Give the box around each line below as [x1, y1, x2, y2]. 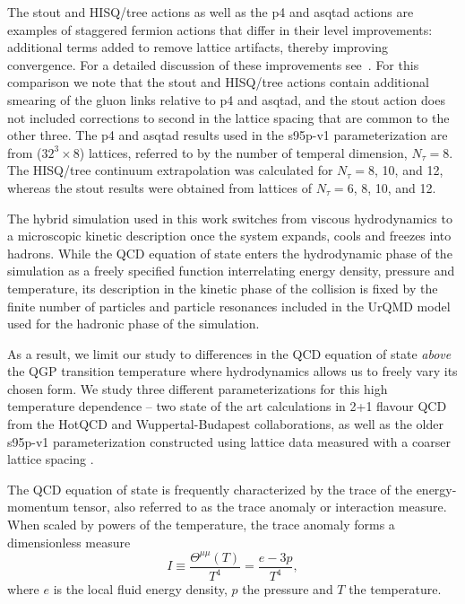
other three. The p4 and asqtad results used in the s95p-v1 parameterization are [7, 126, 448, 144]
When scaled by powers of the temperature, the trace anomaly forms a [7, 515, 395, 534]
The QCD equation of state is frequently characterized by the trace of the [7, 479, 412, 498]
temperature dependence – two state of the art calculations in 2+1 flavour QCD [7, 397, 447, 416]
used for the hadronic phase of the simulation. [7, 314, 260, 333]
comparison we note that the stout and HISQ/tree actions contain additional [7, 73, 429, 92]
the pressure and [242, 580, 333, 599]
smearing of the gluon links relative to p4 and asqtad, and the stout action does [7, 90, 445, 109]
